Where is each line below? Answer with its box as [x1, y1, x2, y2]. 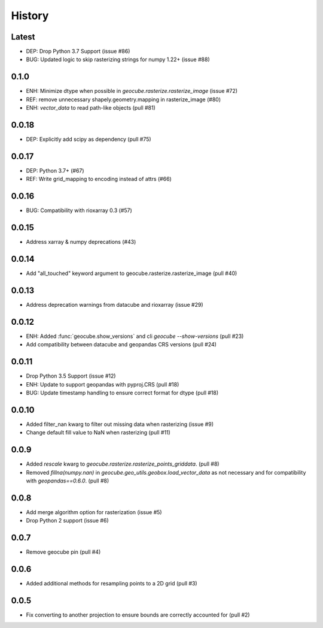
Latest [11, 32, 35, 42]
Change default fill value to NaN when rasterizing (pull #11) [26, 429, 170, 436]
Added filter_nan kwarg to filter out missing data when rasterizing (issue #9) [26, 420, 214, 428]
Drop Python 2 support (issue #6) [26, 517, 109, 524]
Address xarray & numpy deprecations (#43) [26, 238, 136, 246]
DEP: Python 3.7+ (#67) [26, 167, 84, 174]
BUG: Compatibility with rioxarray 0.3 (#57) [26, 207, 133, 214]
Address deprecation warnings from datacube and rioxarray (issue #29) [26, 301, 203, 308]
